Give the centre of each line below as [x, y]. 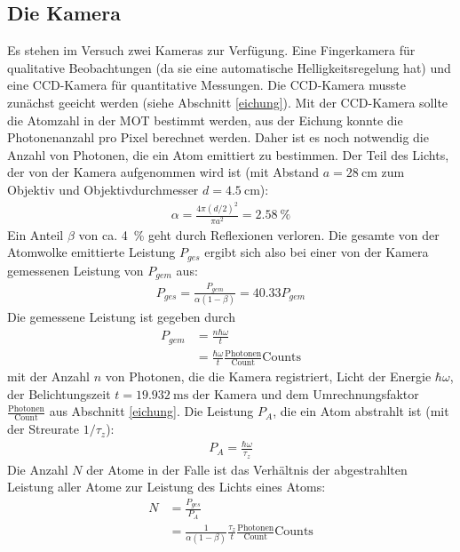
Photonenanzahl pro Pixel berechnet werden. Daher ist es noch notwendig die [218, 137]
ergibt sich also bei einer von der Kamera [317, 252]
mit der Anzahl [48, 376]
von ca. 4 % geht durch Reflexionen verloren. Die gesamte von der [259, 234]
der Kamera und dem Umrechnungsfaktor [305, 393]
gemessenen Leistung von [75, 270]
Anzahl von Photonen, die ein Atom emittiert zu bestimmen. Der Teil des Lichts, [228, 154]
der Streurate [44, 429]
